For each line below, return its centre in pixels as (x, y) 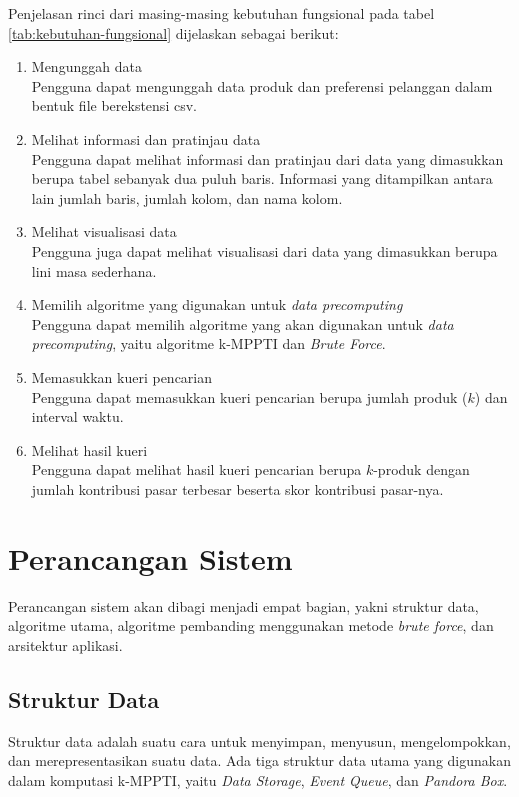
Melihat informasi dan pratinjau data (146, 138)
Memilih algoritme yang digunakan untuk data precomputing (217, 304)
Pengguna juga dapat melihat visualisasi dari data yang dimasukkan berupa (264, 250)
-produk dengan (421, 469)
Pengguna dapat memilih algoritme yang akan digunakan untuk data (242, 323)
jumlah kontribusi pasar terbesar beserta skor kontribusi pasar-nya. (237, 488)
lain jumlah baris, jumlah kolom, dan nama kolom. (187, 197)
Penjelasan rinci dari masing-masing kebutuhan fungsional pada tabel (221, 13)
